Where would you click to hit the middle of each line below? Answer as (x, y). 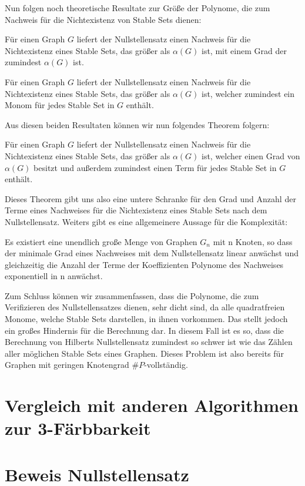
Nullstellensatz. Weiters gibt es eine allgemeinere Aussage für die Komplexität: (146, 221)
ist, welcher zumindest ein (248, 93)
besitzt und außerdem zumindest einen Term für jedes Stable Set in (155, 167)
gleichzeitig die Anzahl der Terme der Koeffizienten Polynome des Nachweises (144, 264)
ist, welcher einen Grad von (251, 155)
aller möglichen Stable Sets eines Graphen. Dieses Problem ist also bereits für (144, 353)
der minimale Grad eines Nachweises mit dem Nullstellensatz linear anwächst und (152, 253)
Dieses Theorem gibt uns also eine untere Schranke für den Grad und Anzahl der (150, 198)
